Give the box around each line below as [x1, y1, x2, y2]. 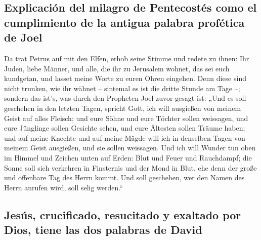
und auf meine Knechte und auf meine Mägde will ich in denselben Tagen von [4, 132, 245, 143]
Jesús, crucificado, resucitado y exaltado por [4, 207, 241, 222]
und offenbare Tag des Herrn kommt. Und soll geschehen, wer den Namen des [4, 172, 245, 183]
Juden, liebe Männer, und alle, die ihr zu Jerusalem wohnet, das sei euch [4, 63, 230, 73]
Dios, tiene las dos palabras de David [4, 222, 202, 237]
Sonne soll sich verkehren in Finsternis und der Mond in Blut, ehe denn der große [4, 162, 257, 173]
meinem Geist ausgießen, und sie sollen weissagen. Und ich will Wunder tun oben [4, 142, 256, 153]
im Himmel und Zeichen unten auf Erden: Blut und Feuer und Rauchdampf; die [4, 152, 252, 163]
